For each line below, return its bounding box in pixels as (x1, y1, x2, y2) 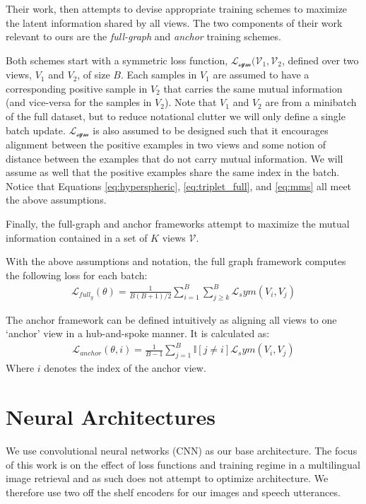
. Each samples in (120, 67, 197, 82)
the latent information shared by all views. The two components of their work (6, 15, 343, 30)
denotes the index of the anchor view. (44, 361, 206, 375)
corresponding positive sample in (6, 81, 148, 95)
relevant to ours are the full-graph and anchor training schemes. (6, 29, 281, 44)
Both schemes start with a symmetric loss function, (6, 52, 228, 67)
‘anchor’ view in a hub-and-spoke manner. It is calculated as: (6, 326, 270, 341)
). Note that (164, 95, 217, 110)
